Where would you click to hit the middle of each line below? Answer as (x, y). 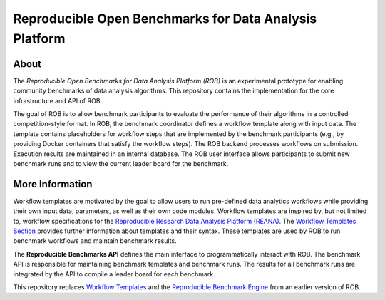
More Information (53, 184)
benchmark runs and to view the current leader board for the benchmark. (121, 163)
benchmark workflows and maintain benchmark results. (95, 241)
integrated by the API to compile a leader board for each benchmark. (114, 274)
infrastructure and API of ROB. (58, 100)
